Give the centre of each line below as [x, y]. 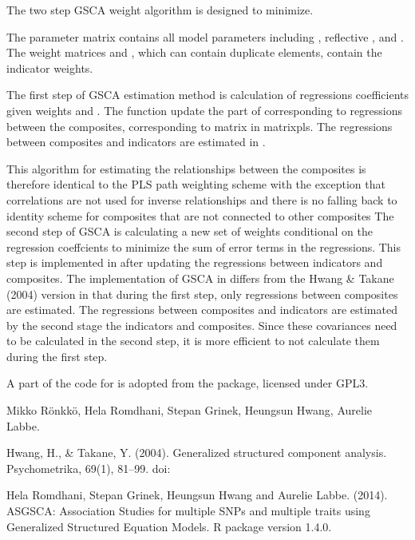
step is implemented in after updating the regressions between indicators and [195, 262]
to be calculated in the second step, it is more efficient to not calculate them [193, 341]
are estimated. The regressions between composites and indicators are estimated [202, 310]
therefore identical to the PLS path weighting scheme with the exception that [196, 184]
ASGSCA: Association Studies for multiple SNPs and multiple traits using [188, 511]
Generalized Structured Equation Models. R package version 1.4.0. [169, 526]
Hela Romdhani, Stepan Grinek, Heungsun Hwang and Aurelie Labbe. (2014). [197, 495]
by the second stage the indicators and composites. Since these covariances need [202, 325]
